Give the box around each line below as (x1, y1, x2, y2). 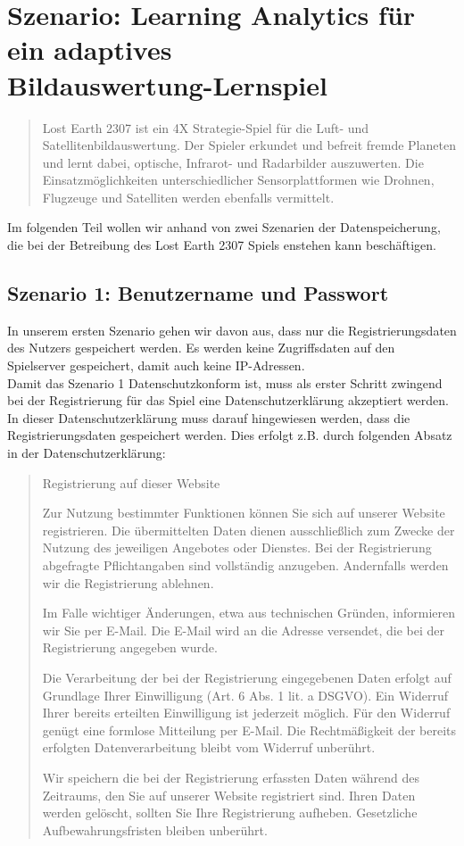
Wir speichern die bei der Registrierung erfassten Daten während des (42, 767, 420, 786)
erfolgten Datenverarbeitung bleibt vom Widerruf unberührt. (42, 738, 376, 757)
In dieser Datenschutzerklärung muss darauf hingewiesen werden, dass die (7, 408, 410, 427)
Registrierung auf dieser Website (42, 473, 220, 492)
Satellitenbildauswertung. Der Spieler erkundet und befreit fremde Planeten (42, 136, 456, 154)
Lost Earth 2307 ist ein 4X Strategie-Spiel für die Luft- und (42, 118, 369, 137)
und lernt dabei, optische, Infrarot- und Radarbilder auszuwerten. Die (42, 153, 424, 171)
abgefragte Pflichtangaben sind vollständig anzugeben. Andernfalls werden (42, 555, 449, 574)
